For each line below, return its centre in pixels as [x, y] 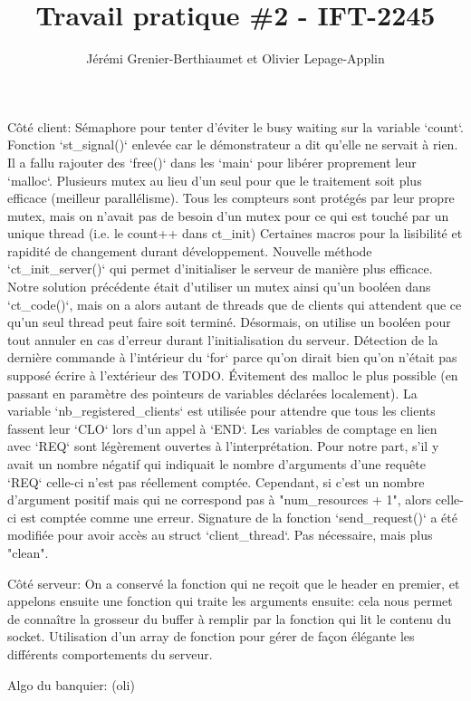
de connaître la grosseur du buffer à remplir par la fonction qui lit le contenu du [230, 618]
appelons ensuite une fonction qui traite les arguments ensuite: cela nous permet [230, 601]
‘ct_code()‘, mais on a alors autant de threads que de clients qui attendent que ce [235, 304]
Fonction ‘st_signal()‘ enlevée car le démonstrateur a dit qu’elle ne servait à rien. [233, 144]
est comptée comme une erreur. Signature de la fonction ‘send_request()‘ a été [239, 517]
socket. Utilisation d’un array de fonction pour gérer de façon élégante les [211, 636]
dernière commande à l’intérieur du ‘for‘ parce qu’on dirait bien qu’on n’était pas [232, 357]
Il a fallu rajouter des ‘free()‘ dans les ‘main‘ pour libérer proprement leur [212, 162]
